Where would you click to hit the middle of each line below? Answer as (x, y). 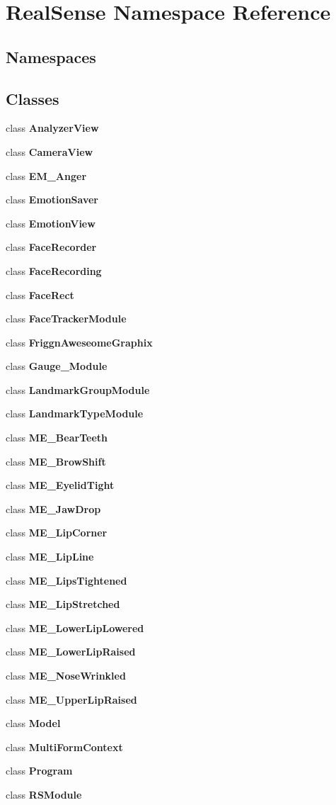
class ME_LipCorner (57, 533)
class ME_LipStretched (63, 604)
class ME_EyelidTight (60, 485)
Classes (33, 98)
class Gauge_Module (57, 366)
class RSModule (44, 794)
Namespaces (51, 56)
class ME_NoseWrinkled (66, 676)
